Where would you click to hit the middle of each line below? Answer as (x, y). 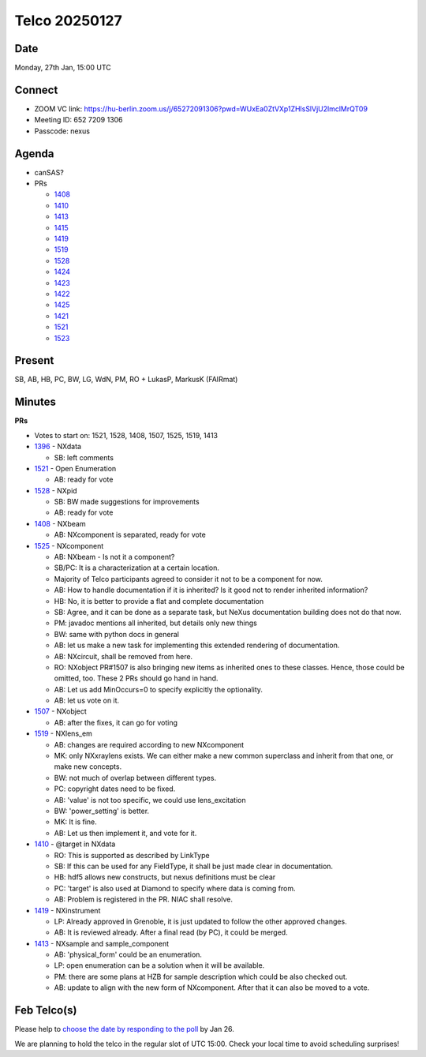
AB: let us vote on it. (87, 701)
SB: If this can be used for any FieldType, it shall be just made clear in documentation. (194, 866)
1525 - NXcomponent (69, 545)
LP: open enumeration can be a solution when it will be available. (159, 965)
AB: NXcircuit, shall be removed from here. (123, 656)
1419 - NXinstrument (67, 910)
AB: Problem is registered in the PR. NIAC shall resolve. (143, 899)
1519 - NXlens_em (63, 733)
